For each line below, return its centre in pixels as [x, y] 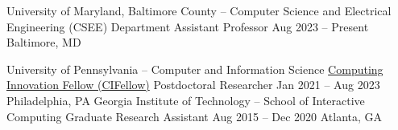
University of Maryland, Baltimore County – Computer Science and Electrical [199, 10]
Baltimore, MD [44, 42]
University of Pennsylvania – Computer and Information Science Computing [195, 69]
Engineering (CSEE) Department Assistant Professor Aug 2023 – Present [188, 26]
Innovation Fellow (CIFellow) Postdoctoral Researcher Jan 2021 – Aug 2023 [193, 85]
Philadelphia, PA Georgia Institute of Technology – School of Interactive [186, 100]
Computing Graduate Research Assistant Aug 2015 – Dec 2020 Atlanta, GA [195, 116]
